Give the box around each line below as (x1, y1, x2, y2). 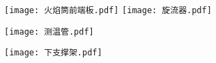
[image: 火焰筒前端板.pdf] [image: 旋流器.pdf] (4, 6, 212, 15)
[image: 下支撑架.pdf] (4, 48, 102, 58)
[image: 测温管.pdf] (4, 26, 94, 37)
